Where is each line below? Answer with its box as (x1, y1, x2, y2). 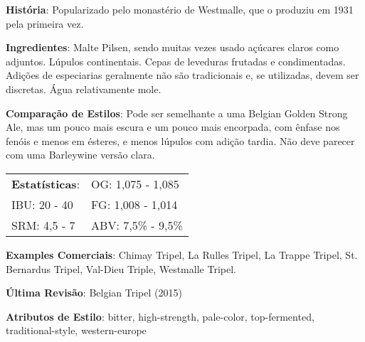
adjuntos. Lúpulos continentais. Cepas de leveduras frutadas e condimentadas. (6, 53, 346, 68)
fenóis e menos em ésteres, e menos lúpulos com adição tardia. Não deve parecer (6, 133, 355, 148)
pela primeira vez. (6, 16, 84, 31)
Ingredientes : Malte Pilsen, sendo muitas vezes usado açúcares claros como (6, 40, 339, 55)
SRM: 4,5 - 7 (11, 216, 75, 233)
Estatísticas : (11, 175, 80, 192)
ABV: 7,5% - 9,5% (91, 216, 183, 233)
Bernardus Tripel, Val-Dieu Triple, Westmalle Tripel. (6, 261, 236, 276)
